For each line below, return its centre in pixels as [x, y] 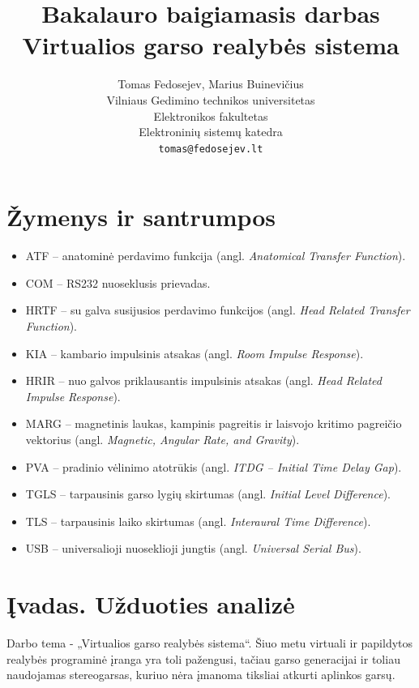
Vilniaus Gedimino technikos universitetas [211, 99]
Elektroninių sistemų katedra [211, 132]
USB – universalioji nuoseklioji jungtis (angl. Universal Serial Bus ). [193, 548]
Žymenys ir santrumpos [141, 217]
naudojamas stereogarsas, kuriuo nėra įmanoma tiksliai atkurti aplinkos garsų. [201, 675]
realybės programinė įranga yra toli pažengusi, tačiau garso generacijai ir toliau [203, 658]
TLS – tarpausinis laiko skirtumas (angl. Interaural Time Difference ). [198, 521]
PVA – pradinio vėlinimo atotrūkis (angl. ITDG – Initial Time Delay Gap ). [214, 466]
